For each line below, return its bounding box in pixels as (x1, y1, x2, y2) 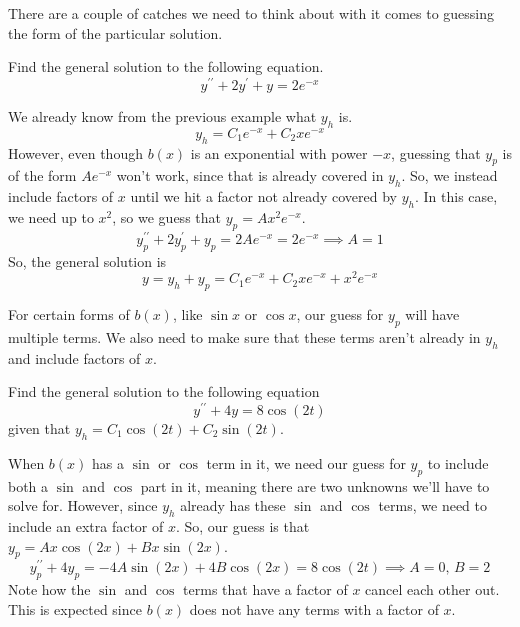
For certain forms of (8, 304, 130, 325)
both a (8, 475, 49, 496)
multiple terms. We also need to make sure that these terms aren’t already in (8, 326, 481, 347)
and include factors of (8, 347, 141, 368)
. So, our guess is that (175, 515, 310, 536)
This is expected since (8, 598, 142, 619)
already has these (180, 495, 286, 516)
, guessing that (391, 142, 481, 163)
